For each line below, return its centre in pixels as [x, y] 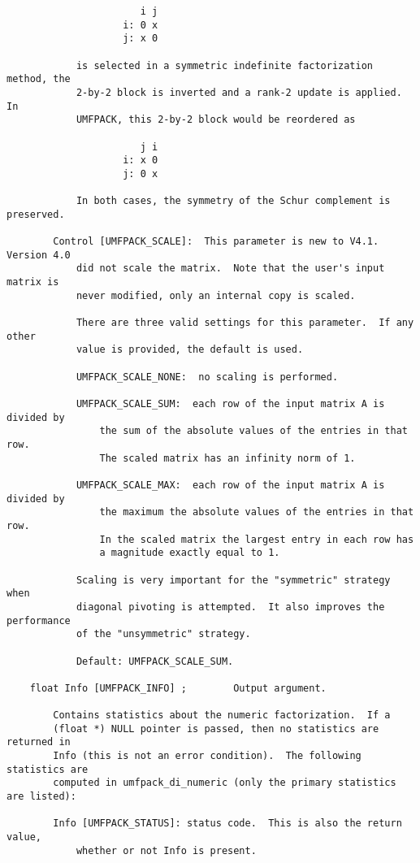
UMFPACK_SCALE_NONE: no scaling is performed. [207, 377]
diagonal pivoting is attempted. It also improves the [230, 607]
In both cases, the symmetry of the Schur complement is [233, 201]
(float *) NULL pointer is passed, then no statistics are [216, 729]
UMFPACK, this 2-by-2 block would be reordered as [216, 120]
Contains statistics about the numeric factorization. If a [222, 716]
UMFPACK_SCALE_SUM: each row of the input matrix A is [230, 404]
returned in [39, 742]
